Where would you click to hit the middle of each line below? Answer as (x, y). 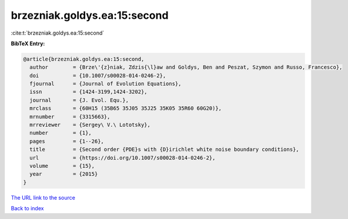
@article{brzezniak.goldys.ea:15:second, (84, 59)
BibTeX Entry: (28, 43)
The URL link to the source (43, 197)
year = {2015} (64, 174)
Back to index (27, 208)
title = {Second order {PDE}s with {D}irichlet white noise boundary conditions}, (164, 149)
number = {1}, (61, 133)
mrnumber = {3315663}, (70, 117)
